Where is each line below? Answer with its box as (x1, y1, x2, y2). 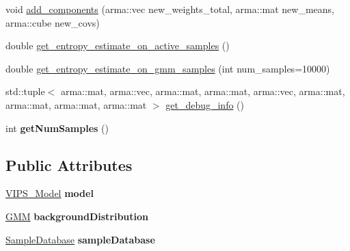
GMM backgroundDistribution (5, 209, 149, 223)
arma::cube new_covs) (5, 15, 100, 29)
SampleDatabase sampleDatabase (5, 232, 155, 246)
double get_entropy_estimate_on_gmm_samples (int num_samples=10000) (5, 61, 330, 75)
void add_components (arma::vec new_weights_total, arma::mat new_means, (5, 2, 334, 16)
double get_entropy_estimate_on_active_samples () (5, 38, 230, 53)
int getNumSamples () (5, 120, 109, 135)
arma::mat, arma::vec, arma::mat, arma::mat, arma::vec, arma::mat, (60, 84, 345, 98)
